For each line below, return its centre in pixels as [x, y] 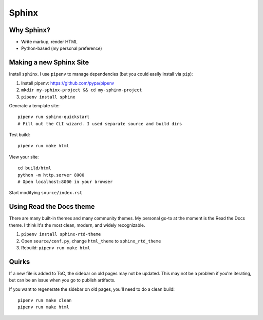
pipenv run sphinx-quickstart [54, 117]
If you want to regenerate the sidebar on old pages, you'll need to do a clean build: [92, 289]
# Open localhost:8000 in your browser [65, 182]
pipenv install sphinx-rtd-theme [61, 234]
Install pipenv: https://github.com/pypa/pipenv [68, 83]
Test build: [19, 135]
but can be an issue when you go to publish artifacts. [62, 280]
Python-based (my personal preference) [62, 48]
